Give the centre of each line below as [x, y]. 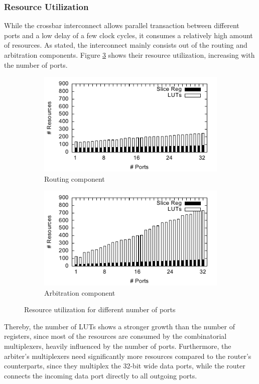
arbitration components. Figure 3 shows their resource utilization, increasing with [129, 55]
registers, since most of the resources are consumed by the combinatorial [115, 336]
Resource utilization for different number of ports [100, 309]
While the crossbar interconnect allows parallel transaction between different [122, 25]
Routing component [75, 178]
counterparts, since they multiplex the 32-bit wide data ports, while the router [125, 366]
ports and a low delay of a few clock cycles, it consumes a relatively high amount [128, 35]
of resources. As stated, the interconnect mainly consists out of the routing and [126, 45]
